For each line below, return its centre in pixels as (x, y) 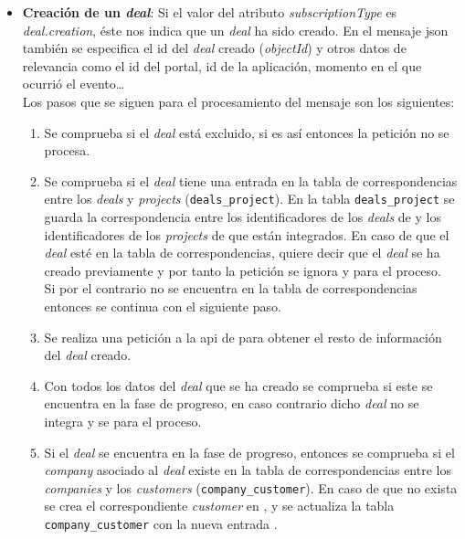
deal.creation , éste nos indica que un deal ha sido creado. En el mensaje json (235, 30)
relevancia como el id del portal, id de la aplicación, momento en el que (222, 65)
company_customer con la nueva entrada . (161, 523)
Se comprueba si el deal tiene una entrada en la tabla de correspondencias (251, 180)
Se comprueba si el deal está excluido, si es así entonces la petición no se (247, 132)
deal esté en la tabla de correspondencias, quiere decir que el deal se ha (242, 253)
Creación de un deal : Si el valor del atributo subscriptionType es (210, 12)
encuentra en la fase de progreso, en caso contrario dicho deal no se (232, 403)
